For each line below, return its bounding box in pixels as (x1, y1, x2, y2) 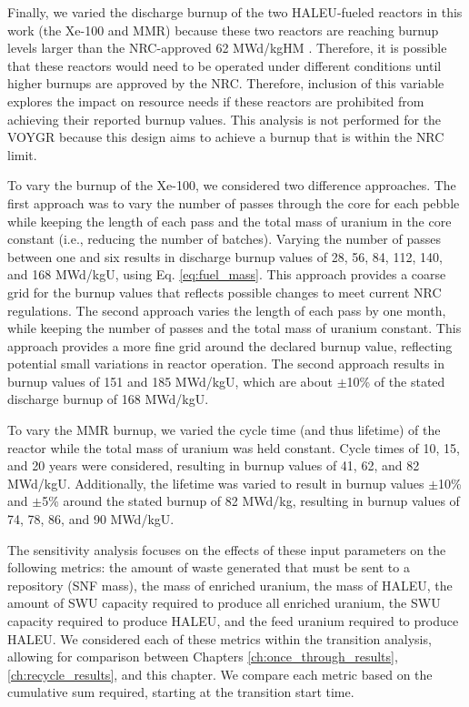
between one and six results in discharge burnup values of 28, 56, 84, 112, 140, (7, 247, 443, 266)
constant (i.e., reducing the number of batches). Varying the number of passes (7, 229, 441, 248)
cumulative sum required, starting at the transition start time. (7, 682, 354, 702)
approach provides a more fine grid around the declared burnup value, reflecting (7, 336, 453, 355)
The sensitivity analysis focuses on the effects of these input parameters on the (7, 540, 446, 559)
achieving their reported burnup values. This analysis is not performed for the (7, 109, 442, 128)
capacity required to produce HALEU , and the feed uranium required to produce (7, 611, 459, 630)
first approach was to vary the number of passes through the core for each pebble (7, 193, 460, 212)
